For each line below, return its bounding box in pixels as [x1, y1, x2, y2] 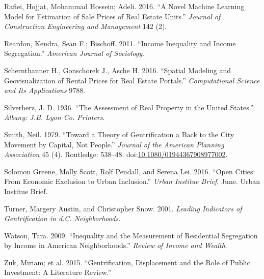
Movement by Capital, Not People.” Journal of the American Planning [4, 139, 224, 149]
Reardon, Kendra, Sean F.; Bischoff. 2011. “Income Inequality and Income [4, 38, 236, 48]
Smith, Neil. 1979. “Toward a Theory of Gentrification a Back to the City [4, 129, 234, 139]
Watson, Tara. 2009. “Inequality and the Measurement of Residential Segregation [4, 230, 258, 240]
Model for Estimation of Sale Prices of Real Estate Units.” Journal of [4, 11, 221, 21]
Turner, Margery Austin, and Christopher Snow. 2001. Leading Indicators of [4, 203, 242, 213]
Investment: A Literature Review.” [4, 267, 112, 277]
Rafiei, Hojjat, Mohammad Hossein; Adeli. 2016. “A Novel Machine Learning [4, 1, 245, 11]
